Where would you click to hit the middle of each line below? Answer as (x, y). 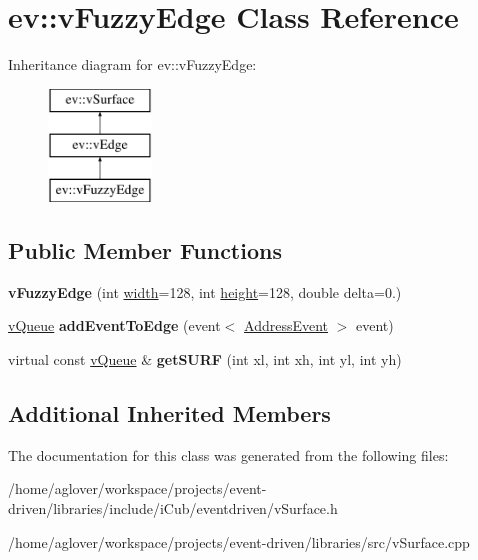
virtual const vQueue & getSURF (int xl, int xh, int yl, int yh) (205, 359)
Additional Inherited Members (169, 413)
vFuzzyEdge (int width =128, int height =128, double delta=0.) (205, 291)
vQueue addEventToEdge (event (114, 325)
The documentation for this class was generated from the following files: (228, 454)
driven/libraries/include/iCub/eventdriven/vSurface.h (173, 508)
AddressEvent (286, 325)
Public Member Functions (145, 250)
